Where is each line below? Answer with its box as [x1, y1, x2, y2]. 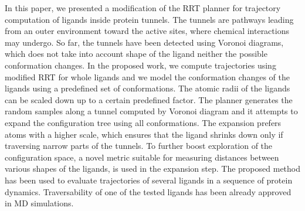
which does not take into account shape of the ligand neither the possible [5, 47, 267, 60]
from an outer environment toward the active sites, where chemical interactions [5, 25, 289, 37]
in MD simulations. [5, 197, 74, 209]
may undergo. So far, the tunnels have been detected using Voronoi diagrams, [5, 36, 284, 48]
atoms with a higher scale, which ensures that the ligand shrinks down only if [5, 128, 283, 140]
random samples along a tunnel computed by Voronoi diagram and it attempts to [5, 105, 298, 117]
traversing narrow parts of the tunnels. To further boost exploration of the [5, 139, 273, 152]
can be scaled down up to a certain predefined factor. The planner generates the [5, 93, 293, 105]
